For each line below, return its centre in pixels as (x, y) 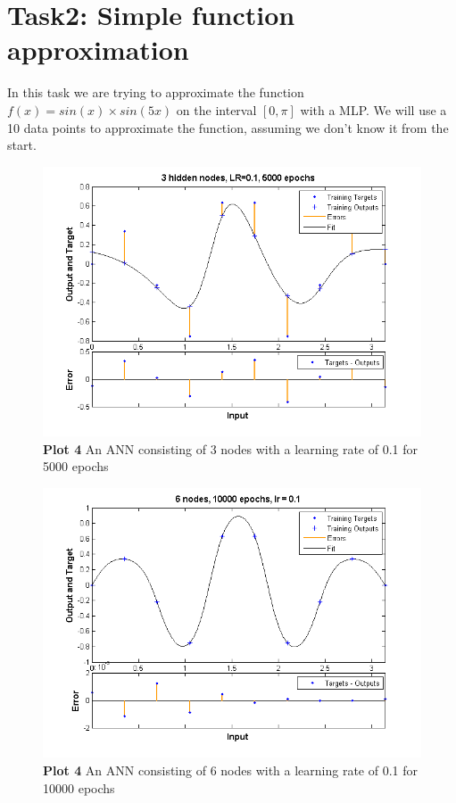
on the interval (216, 109)
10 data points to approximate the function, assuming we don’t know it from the (228, 127)
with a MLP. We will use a (373, 109)
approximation (98, 50)
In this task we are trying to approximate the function (156, 92)
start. (22, 145)
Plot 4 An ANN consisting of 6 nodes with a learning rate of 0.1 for (230, 770)
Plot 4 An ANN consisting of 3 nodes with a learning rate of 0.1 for (230, 448)
